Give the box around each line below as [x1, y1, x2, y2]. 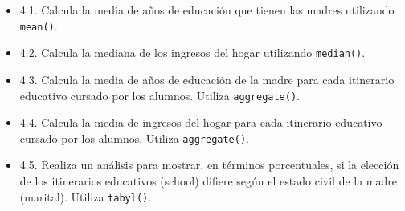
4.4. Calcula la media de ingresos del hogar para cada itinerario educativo [19, 114, 382, 131]
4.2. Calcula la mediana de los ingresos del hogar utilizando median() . [19, 44, 366, 61]
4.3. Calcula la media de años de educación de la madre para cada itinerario [19, 71, 395, 87]
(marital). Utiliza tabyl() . [19, 188, 152, 205]
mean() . [19, 17, 58, 34]
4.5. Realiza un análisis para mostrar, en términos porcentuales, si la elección [19, 156, 399, 173]
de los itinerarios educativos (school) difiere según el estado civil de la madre [19, 172, 397, 189]
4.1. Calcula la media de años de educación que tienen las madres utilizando [19, 2, 395, 18]
